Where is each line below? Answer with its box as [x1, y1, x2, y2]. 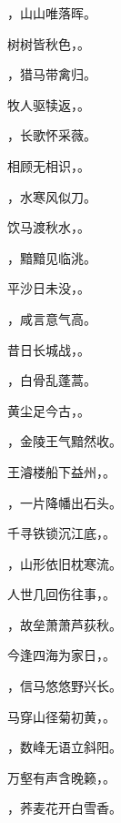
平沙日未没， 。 [7, 279, 90, 298]
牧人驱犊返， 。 [7, 95, 90, 114]
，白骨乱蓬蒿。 [7, 371, 96, 390]
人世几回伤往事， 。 [7, 584, 116, 604]
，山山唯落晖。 [7, 4, 96, 22]
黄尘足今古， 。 [7, 401, 90, 420]
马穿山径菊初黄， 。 [7, 706, 116, 726]
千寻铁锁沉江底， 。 [7, 523, 116, 543]
